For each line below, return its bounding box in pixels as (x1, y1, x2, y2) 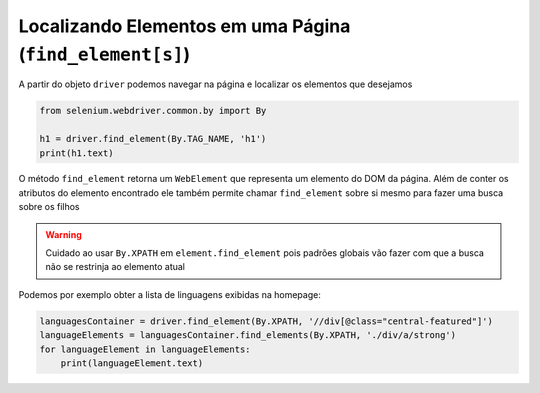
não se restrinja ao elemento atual (45, 261, 185, 273)
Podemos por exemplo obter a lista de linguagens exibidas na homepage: (18, 288, 322, 300)
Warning (45, 228, 82, 240)
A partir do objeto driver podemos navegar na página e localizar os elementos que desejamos (18, 78, 413, 90)
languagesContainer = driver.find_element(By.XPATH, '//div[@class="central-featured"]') (39, 315, 494, 327)
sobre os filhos (18, 201, 80, 213)
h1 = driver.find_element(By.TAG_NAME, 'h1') (39, 133, 267, 145)
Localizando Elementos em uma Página (18, 15, 351, 37)
